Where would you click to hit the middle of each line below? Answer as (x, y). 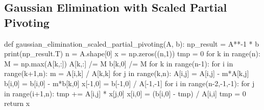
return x (17, 103)
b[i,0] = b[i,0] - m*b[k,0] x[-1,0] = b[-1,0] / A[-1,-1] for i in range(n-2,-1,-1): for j (129, 83)
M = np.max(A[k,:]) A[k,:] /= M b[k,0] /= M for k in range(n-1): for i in (119, 63)
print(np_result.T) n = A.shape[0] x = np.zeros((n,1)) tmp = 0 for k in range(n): (132, 53)
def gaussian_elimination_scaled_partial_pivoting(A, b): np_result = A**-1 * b (131, 43)
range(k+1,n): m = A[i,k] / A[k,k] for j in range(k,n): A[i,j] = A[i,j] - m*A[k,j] (127, 73)
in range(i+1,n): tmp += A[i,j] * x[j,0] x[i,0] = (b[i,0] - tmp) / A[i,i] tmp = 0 (125, 93)
